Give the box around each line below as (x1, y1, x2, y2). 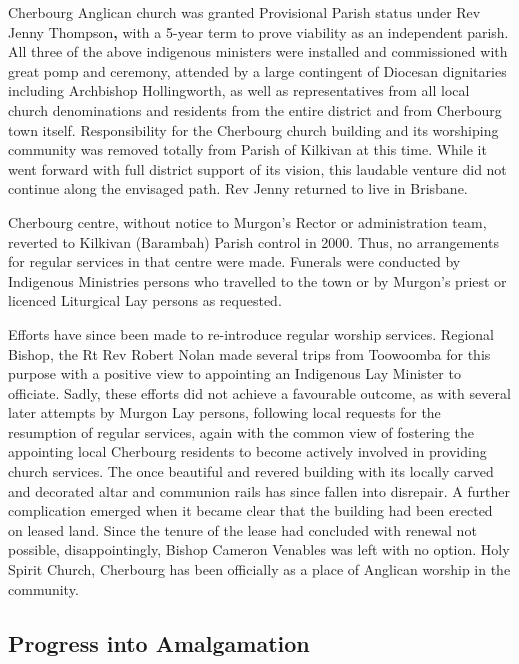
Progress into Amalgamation (8, 627, 310, 658)
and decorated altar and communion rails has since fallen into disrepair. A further (8, 480, 510, 501)
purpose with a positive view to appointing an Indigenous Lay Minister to (8, 363, 461, 384)
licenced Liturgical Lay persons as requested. (8, 290, 282, 311)
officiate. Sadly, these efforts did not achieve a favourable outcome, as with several (8, 382, 511, 403)
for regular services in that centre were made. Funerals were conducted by (8, 251, 461, 272)
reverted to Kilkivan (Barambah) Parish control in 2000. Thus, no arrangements (8, 231, 499, 252)
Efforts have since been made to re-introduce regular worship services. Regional (8, 323, 494, 344)
